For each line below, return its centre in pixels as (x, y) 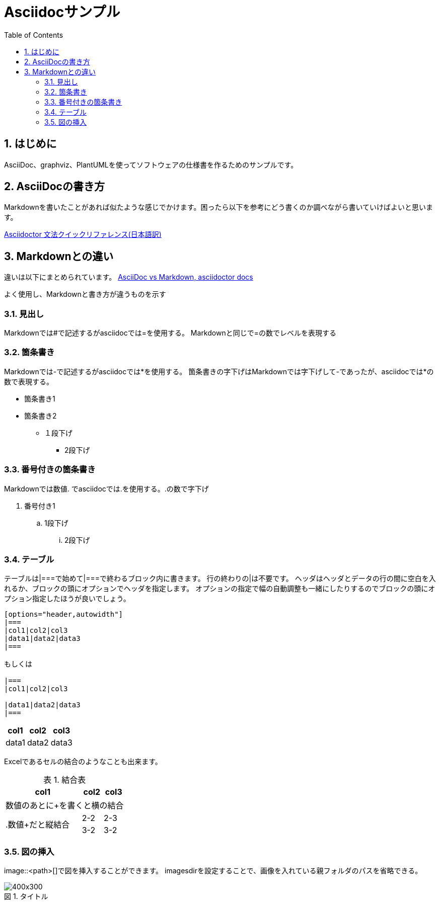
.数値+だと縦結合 (38, 825)
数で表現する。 (29, 381)
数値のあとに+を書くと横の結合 (65, 806)
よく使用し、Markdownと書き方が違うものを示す (85, 294)
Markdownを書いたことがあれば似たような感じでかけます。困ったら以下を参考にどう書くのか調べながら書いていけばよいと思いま (218, 207)
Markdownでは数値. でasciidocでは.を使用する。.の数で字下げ (106, 488)
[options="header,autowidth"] (64, 614)
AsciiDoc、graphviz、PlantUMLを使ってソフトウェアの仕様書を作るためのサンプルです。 (151, 165)
